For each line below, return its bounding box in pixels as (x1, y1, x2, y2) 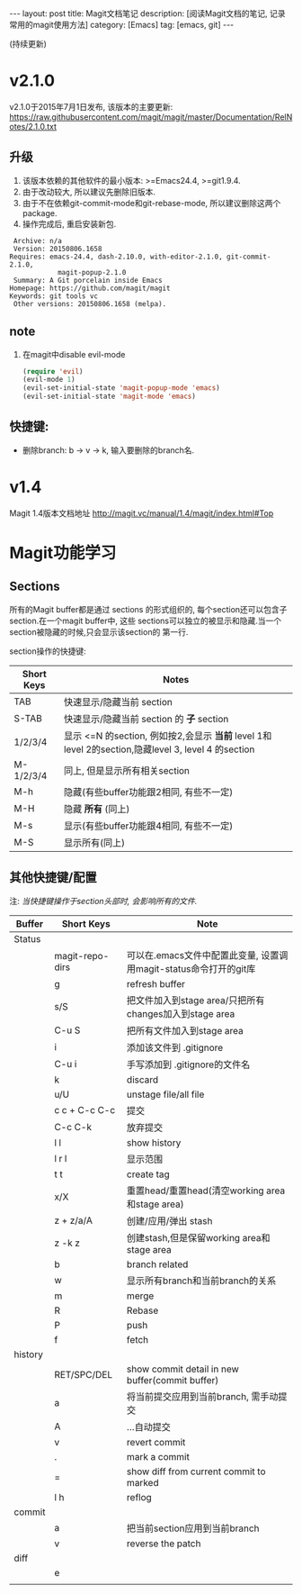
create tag (126, 1168, 171, 1181)
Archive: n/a (13, 236, 63, 245)
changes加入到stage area (126, 1007, 235, 1019)
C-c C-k (53, 1120, 93, 1133)
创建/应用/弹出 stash (126, 1214, 213, 1227)
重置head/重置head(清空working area (126, 1184, 286, 1197)
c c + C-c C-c (53, 1103, 116, 1116)
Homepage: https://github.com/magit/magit (9, 284, 171, 293)
